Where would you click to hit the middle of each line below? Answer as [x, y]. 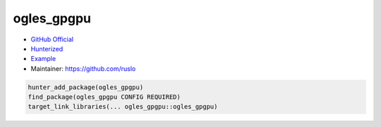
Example [43, 59]
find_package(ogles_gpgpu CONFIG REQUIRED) [104, 97]
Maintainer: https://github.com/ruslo [83, 68]
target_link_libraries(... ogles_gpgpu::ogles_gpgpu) [123, 107]
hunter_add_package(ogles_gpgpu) [86, 87]
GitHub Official [52, 39]
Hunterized [47, 48]
